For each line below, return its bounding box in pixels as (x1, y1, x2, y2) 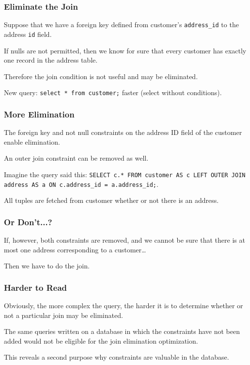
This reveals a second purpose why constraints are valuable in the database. (4, 352, 229, 362)
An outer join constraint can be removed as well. (4, 153, 149, 163)
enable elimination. (4, 136, 60, 147)
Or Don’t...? (4, 216, 52, 228)
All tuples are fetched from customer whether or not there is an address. (4, 195, 219, 205)
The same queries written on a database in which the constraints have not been (4, 326, 240, 336)
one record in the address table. (4, 55, 98, 65)
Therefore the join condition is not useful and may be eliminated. (4, 71, 198, 81)
